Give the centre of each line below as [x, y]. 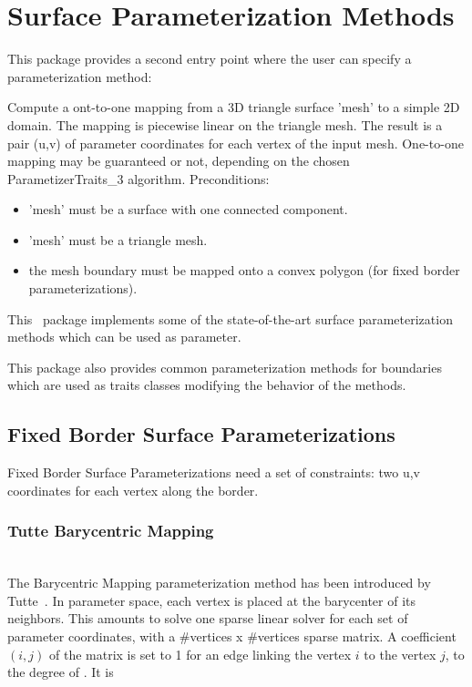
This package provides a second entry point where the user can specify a [210, 59]
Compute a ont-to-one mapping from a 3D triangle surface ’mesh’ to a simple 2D [234, 107]
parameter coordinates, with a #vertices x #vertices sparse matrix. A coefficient [232, 636]
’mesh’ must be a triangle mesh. [118, 239]
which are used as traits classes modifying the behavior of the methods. [207, 385]
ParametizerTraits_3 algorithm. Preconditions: [139, 178]
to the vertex [400, 654]
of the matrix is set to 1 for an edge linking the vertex [200, 654]
